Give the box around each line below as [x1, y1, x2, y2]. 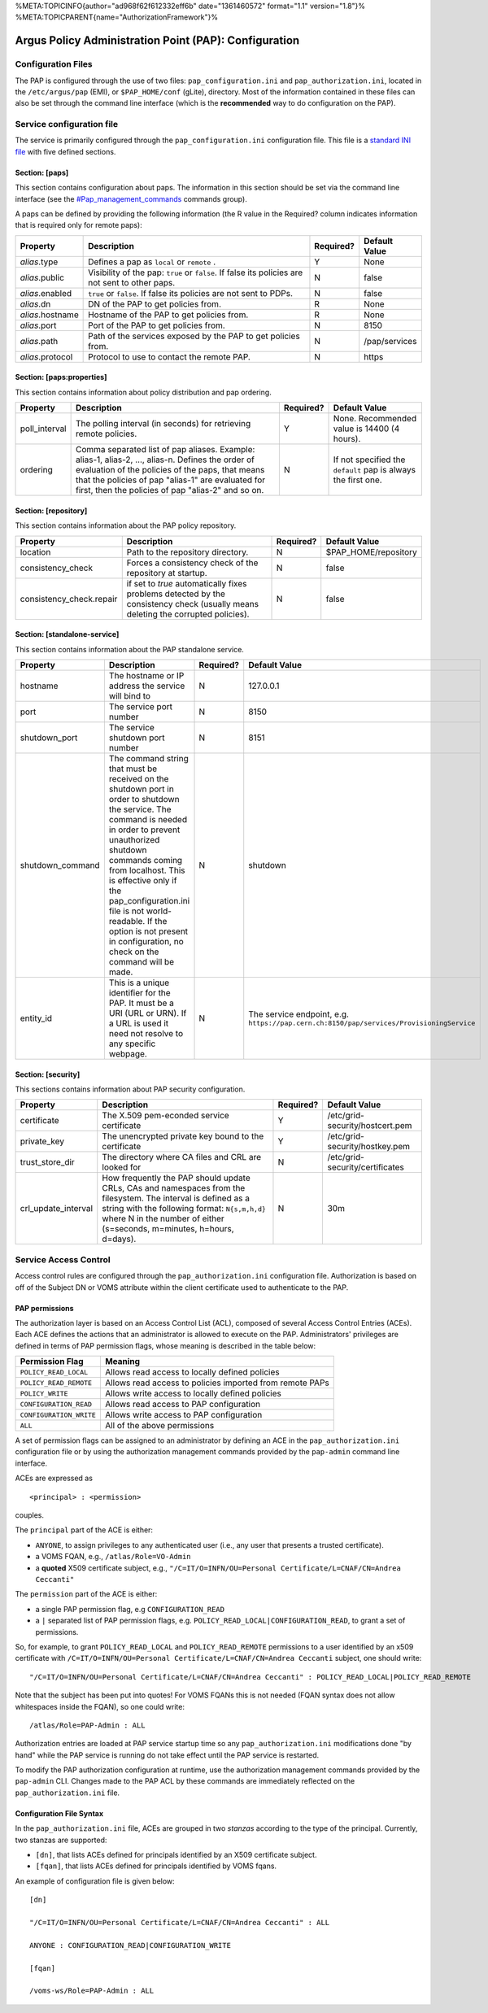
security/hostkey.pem [327, 1141, 411, 1152]
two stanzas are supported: [15, 1835, 107, 1845]
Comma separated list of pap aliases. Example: [75, 444, 255, 455]
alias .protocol [20, 351, 73, 362]
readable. [108, 915, 146, 926]
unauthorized [108, 834, 160, 845]
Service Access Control [15, 1253, 111, 1265]
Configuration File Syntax [15, 1808, 104, 1818]
